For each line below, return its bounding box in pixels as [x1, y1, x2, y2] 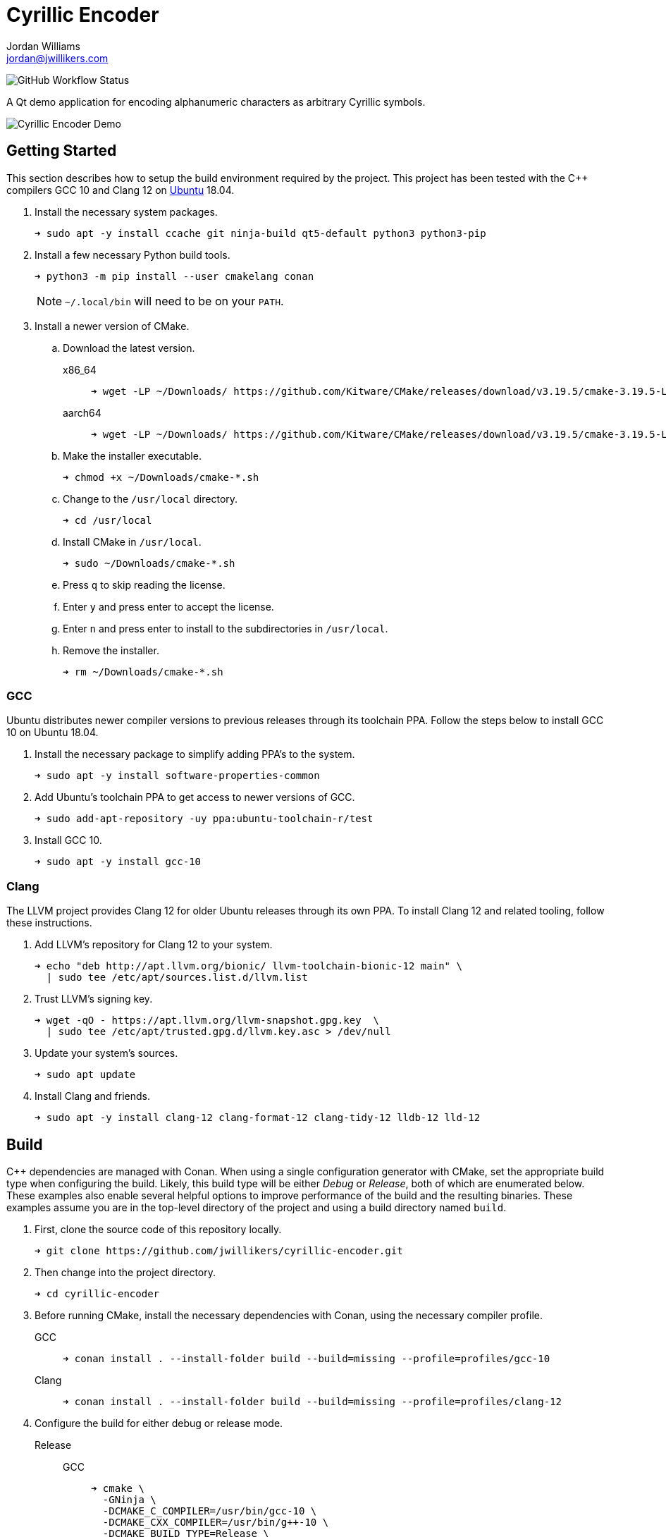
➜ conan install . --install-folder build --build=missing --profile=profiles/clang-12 [63, 1395, 562, 1407]
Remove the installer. [63, 644, 159, 656]
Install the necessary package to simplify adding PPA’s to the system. [35, 748, 355, 761]
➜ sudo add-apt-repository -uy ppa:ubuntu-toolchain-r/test [35, 813, 374, 825]
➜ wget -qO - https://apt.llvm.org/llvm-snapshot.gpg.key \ [35, 1015, 379, 1027]
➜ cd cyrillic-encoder [35, 1287, 160, 1299]
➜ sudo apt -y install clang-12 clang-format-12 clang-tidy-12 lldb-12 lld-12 [35, 1112, 481, 1124]
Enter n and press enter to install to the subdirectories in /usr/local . [63, 622, 388, 635]
